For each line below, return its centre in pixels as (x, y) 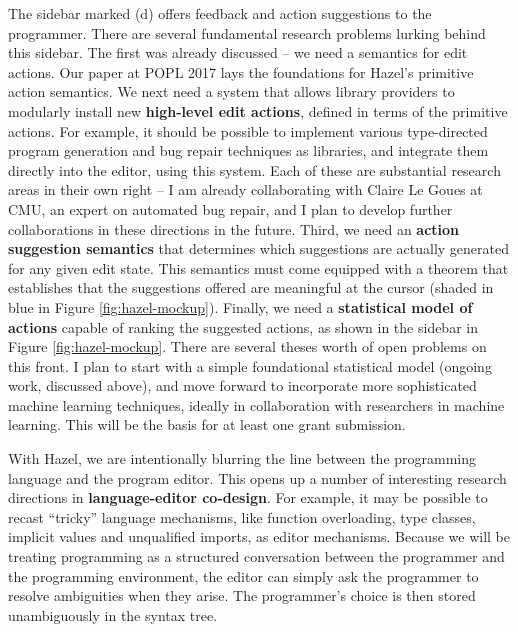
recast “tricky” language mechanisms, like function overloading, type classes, (242, 516)
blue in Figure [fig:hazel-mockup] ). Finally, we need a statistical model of (240, 306)
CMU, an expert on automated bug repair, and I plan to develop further (230, 208)
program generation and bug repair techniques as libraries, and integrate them (248, 150)
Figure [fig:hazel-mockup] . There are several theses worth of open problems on (247, 346)
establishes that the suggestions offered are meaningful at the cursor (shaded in (251, 287)
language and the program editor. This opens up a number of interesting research (257, 477)
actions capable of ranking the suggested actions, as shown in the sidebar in (243, 326)
